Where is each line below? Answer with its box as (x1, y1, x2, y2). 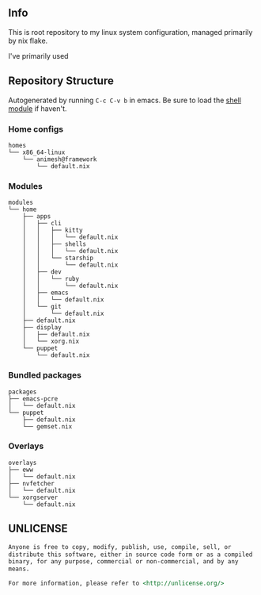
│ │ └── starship (22, 254, 93, 263)
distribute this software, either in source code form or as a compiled (8, 551, 253, 559)
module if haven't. (8, 103, 67, 113)
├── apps (22, 213, 51, 221)
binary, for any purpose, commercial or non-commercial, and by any (8, 558, 239, 566)
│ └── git (22, 303, 62, 311)
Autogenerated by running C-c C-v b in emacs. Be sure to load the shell (8, 95, 241, 105)
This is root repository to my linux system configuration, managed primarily (8, 27, 253, 36)
